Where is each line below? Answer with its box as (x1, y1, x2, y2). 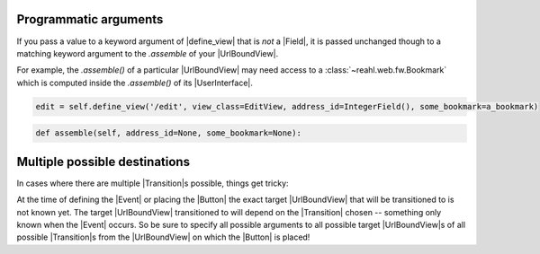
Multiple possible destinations (16, 153, 191, 170)
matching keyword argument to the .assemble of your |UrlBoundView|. (16, 48, 279, 58)
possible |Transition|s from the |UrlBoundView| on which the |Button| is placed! (16, 232, 310, 242)
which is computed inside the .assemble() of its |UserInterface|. (16, 77, 254, 88)
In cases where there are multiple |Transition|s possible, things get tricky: (16, 178, 289, 188)
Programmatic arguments (16, 12, 164, 27)
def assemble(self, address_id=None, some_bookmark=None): (35, 128, 301, 138)
